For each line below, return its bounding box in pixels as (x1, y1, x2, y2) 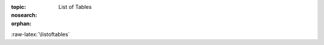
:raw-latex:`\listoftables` (11, 31, 70, 38)
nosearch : (11, 12, 37, 19)
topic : (11, 4, 26, 10)
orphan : (11, 20, 32, 27)
